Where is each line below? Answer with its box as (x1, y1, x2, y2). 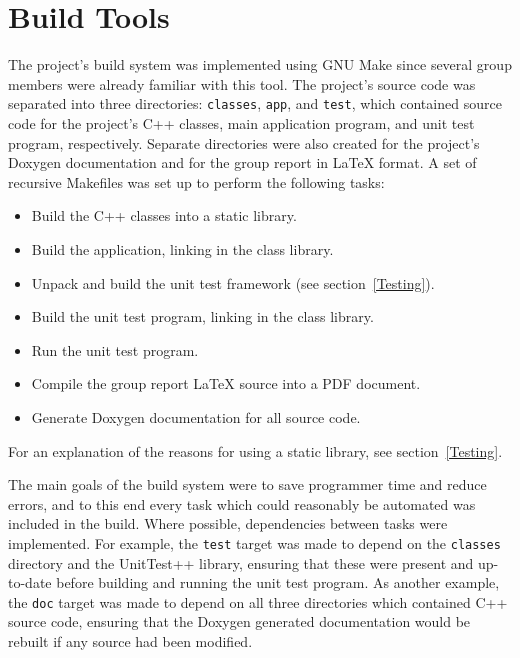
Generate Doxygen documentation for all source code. (31, 406, 361, 427)
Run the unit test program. (31, 339, 199, 360)
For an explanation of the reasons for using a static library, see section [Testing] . (8, 440, 503, 461)
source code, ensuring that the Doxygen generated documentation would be (8, 611, 471, 632)
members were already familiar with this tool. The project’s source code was (8, 73, 476, 94)
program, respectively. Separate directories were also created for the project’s (8, 132, 480, 153)
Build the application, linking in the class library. (31, 238, 334, 259)
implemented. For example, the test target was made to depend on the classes (8, 532, 501, 553)
